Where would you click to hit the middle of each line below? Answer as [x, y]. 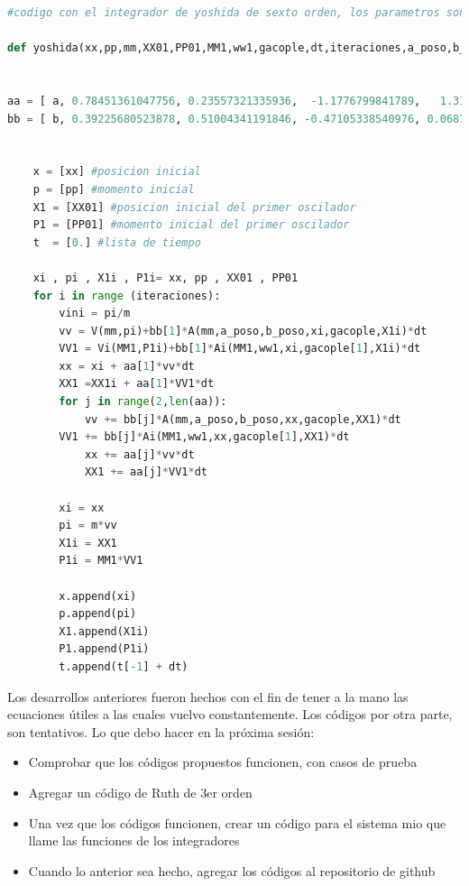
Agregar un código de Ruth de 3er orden [140, 792]
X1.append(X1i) [104, 631]
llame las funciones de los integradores [134, 840]
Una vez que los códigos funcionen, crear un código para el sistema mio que [237, 822]
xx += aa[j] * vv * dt [139, 454]
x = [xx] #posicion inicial [117, 172]
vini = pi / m [95, 314]
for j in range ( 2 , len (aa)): [143, 402]
